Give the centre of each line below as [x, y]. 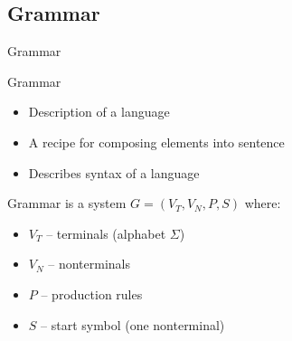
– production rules [92, 294]
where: [263, 203]
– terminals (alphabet [106, 233]
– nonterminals [89, 264]
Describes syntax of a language [114, 172]
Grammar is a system [67, 203]
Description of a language [99, 112]
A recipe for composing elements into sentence [156, 142]
